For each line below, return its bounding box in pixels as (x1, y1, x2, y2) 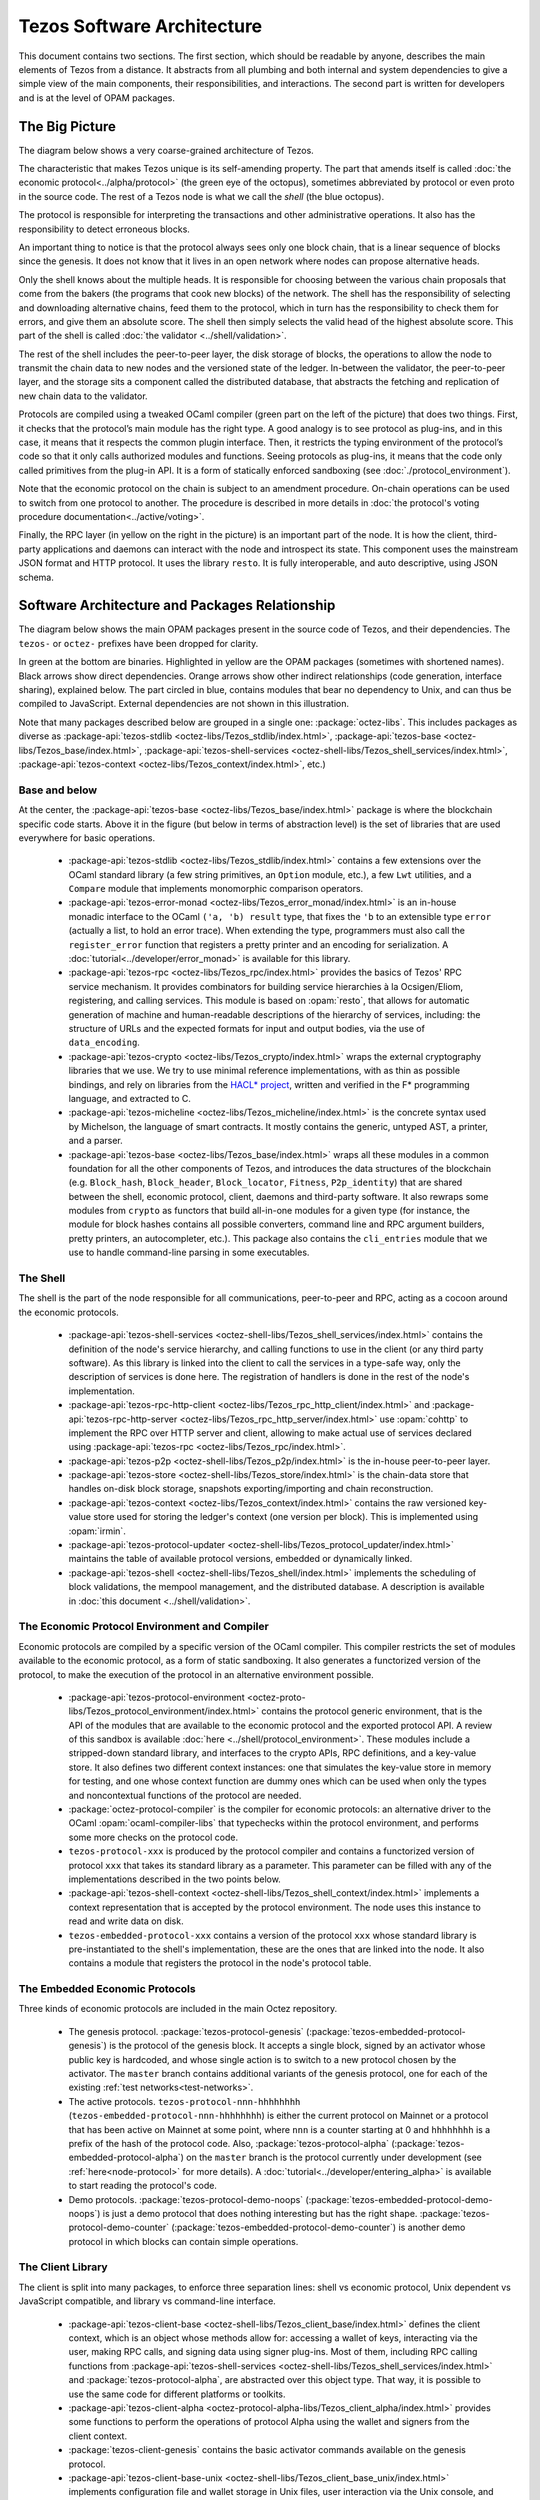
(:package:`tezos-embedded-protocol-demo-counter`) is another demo (171, 2221, 466, 2234)
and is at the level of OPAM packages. (18, 91, 175, 104)
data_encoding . (68, 1036, 140, 1049)
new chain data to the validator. (18, 390, 149, 402)
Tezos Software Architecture (18, 15, 263, 37)
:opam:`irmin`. (68, 1525, 127, 1537)
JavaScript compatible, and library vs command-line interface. (18, 2295, 277, 2307)
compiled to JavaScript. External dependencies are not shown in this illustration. (18, 698, 350, 710)
